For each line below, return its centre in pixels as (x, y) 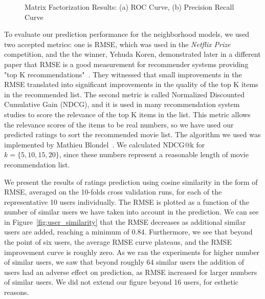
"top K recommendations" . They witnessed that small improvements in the (123, 74)
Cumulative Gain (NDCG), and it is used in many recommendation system (122, 104)
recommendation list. (37, 164)
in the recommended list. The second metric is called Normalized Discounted (124, 94)
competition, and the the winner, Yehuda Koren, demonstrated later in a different (132, 54)
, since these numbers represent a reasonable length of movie (154, 154)
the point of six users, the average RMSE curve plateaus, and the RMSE (118, 242)
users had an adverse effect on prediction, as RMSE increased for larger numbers (131, 272)
